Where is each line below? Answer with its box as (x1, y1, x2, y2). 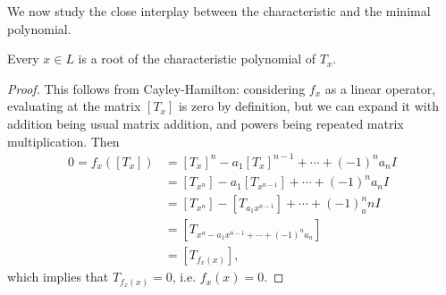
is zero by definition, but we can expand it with (178, 97, 439, 115)
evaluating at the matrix (7, 97, 141, 115)
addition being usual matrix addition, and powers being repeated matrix (7, 114, 404, 132)
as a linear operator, (324, 79, 436, 97)
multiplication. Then (7, 131, 120, 150)
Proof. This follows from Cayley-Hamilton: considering (7, 79, 306, 97)
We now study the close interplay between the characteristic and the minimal (7, 2, 431, 20)
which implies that (7, 267, 109, 286)
